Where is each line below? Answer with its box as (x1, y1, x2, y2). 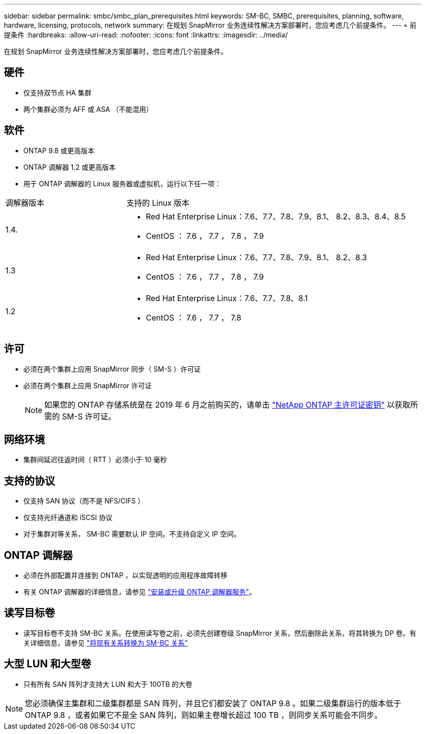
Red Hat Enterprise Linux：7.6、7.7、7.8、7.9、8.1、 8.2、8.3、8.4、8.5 (145, 211, 406, 221)
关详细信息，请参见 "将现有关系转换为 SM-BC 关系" (23, 638, 188, 647)
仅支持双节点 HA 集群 (23, 88, 91, 97)
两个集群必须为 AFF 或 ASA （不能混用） (23, 105, 153, 113)
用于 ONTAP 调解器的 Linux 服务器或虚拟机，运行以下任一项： (23, 179, 221, 188)
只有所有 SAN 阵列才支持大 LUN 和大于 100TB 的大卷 (23, 680, 193, 688)
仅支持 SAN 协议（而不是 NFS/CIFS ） (23, 497, 145, 505)
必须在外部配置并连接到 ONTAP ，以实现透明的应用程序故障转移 (23, 571, 228, 580)
